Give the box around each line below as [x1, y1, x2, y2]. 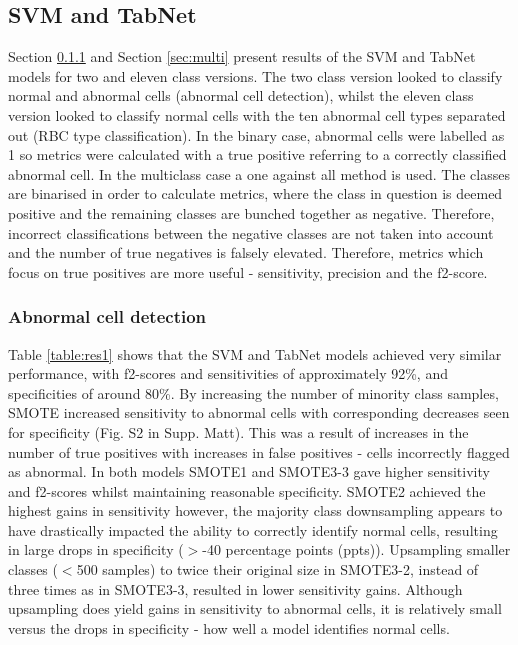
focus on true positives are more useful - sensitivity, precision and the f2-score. [8, 261, 488, 282]
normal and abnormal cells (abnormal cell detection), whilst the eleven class [8, 85, 474, 106]
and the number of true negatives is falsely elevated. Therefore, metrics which [8, 242, 484, 263]
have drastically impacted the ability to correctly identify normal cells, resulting [8, 519, 498, 540]
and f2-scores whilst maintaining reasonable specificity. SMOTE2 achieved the [8, 480, 486, 501]
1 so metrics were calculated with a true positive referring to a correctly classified [8, 144, 507, 165]
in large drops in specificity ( [8, 539, 184, 560]
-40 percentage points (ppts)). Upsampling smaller [202, 539, 511, 560]
